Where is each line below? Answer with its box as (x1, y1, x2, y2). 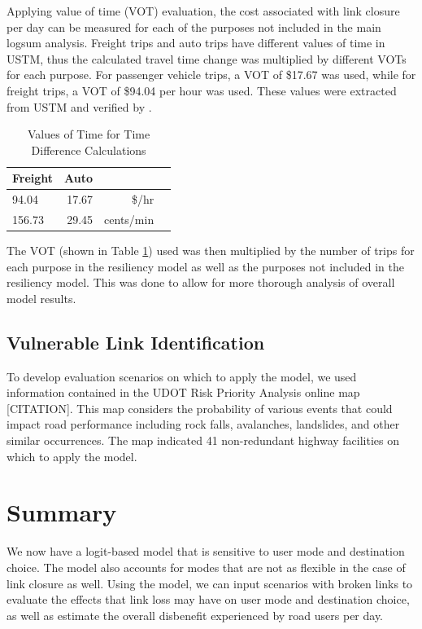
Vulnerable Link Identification (7, 329, 265, 354)
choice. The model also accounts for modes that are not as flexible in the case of (7, 558, 406, 575)
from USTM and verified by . (7, 98, 152, 115)
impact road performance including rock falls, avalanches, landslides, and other (7, 416, 400, 433)
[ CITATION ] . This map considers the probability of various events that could (7, 399, 393, 416)
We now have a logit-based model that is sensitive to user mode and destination (7, 543, 405, 560)
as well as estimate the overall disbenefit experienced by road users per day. (7, 606, 384, 623)
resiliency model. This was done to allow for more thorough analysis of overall (7, 274, 395, 291)
